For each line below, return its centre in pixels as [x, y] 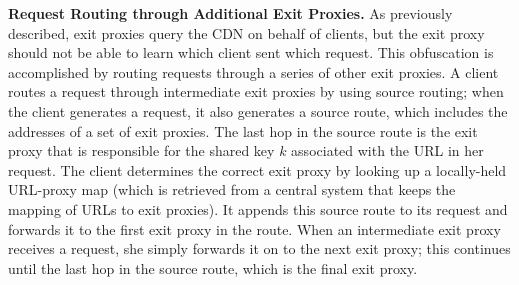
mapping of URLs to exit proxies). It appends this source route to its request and [258, 208]
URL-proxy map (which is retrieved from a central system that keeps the [232, 189]
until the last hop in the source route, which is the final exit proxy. [213, 267]
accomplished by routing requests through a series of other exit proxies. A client [253, 71]
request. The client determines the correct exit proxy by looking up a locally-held [257, 169]
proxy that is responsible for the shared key [141, 150]
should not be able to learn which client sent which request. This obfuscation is [251, 52]
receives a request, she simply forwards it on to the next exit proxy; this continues [259, 248]
